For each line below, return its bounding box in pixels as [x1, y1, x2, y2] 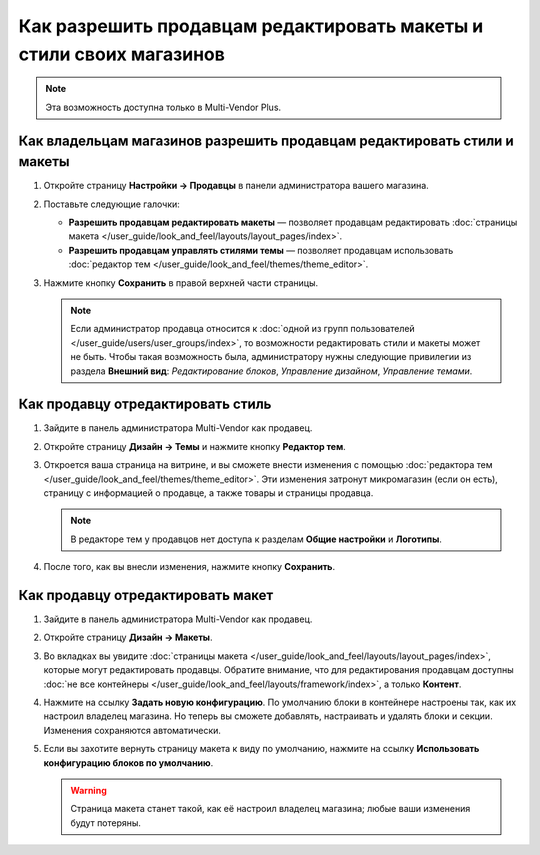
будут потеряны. [70, 816, 142, 829]
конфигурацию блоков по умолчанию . [43, 756, 214, 769]
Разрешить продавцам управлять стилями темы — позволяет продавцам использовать [68, 244, 454, 256]
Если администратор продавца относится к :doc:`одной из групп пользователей [70, 323, 415, 335]
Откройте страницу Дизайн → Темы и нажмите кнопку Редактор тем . [43, 440, 347, 452]
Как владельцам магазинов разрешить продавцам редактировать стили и [18, 132, 514, 149]
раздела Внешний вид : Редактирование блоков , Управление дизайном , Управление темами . [70, 365, 473, 377]
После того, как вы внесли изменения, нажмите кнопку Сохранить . [43, 561, 335, 573]
